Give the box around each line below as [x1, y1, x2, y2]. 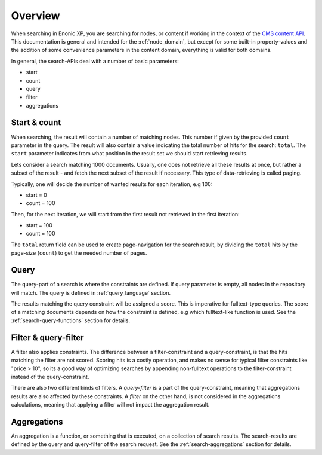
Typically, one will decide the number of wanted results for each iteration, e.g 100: [11, 180, 213, 188]
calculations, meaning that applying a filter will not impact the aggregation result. [11, 401, 210, 408]
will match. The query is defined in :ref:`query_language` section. [11, 289, 171, 296]
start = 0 [26, 191, 47, 199]
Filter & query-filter [11, 332, 84, 343]
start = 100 [26, 222, 53, 229]
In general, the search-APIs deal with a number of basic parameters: [11, 57, 179, 65]
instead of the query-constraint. [11, 373, 89, 380]
